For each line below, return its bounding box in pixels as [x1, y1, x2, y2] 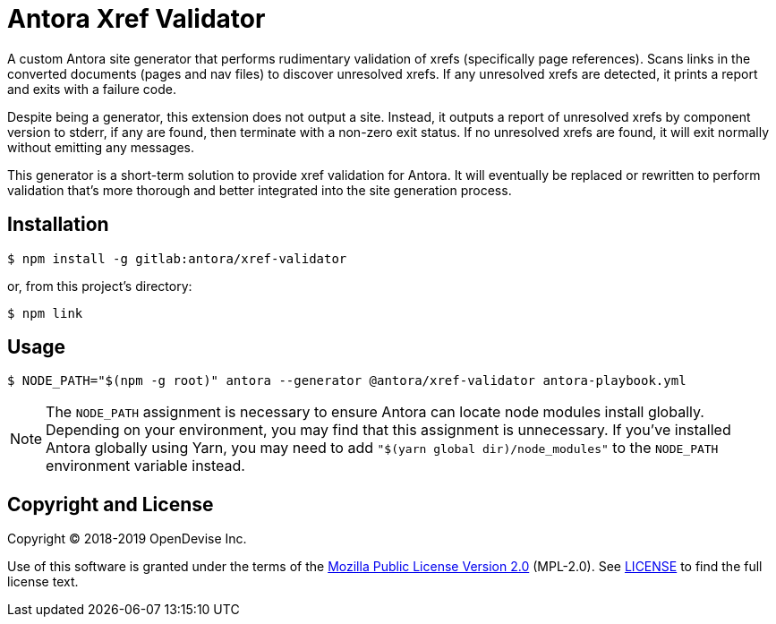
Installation [7, 213, 109, 236]
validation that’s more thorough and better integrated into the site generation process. [7, 182, 512, 198]
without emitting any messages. [7, 139, 195, 155]
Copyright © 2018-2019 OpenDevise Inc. [7, 531, 247, 547]
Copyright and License [7, 492, 214, 516]
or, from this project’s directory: [7, 278, 192, 294]
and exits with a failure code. [7, 81, 176, 97]
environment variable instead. [46, 457, 245, 475]
